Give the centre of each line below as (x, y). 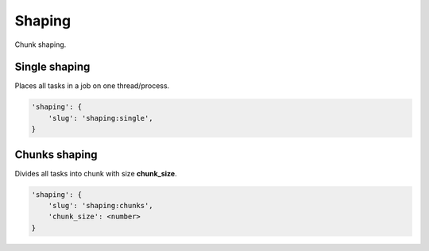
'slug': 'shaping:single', (101, 118)
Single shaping (52, 67)
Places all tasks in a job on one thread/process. (92, 86)
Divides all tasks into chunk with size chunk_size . (96, 173)
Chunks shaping (56, 154)
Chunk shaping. (41, 44)
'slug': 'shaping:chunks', (101, 206)
